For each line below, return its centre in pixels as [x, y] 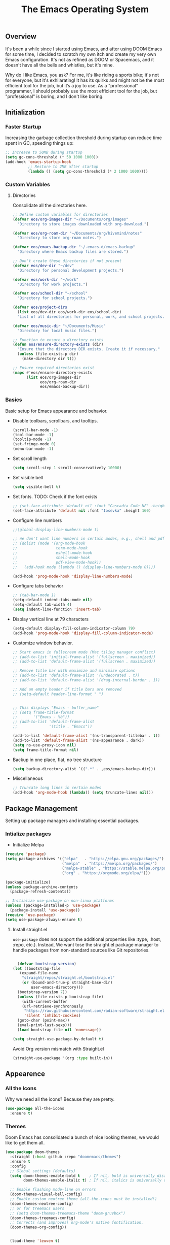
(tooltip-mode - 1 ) [32, 439]
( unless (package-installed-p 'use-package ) [53, 906]
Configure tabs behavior [38, 586]
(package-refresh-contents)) [40, 892]
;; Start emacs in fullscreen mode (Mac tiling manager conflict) [84, 652]
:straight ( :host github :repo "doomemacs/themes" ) [66, 1157]
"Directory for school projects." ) [55, 298]
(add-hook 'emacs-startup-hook [38, 162]
